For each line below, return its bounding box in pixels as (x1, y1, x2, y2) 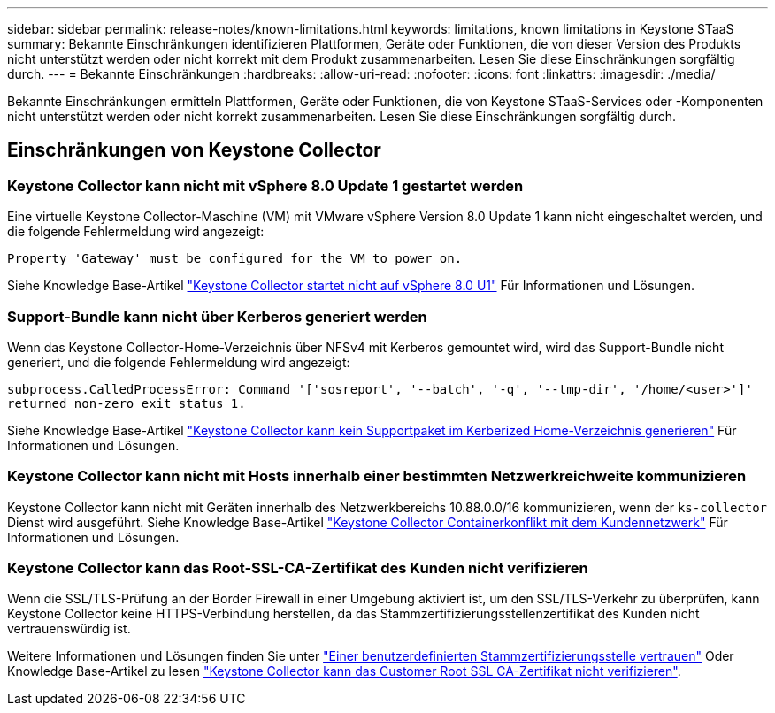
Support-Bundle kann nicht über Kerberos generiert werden (7, 307, 427, 326)
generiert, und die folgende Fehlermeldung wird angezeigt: (7, 354, 350, 370)
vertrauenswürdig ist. (7, 621, 131, 637)
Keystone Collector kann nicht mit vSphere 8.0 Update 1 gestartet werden (7, 176, 524, 195)
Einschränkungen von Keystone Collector (7, 139, 381, 162)
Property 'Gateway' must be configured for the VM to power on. (7, 251, 463, 266)
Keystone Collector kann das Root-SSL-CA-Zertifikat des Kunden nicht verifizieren (7, 559, 588, 578)
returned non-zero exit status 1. (7, 395, 246, 410)
